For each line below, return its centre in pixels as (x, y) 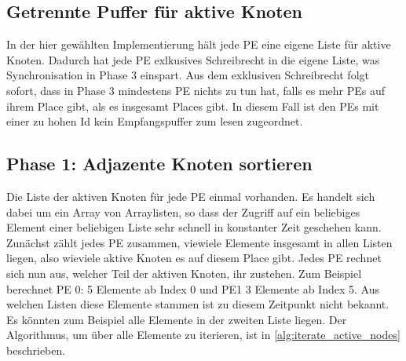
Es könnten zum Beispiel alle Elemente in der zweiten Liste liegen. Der (177, 319)
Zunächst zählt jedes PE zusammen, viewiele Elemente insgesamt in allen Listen (199, 242)
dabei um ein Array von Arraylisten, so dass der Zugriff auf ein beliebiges (183, 211)
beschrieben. (36, 350)
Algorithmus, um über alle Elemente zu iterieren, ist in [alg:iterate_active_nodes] (203, 335)
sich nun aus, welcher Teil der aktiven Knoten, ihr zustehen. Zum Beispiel (184, 273)
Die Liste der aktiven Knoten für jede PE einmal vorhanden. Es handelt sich (191, 196)
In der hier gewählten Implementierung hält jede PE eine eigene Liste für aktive (199, 44)
